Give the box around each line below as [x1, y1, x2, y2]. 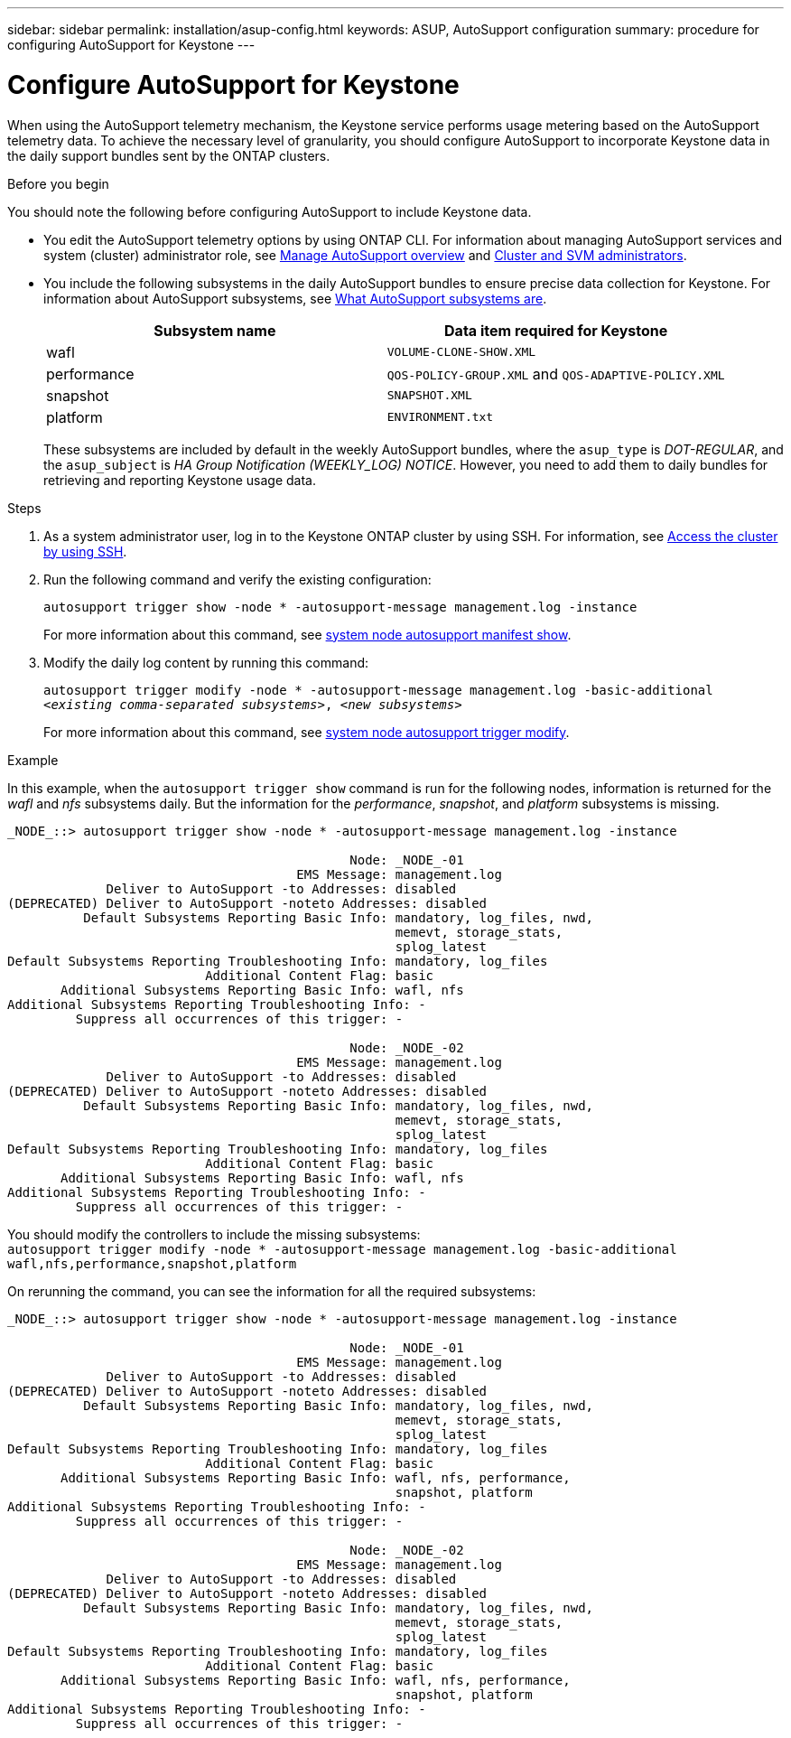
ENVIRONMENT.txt [386, 410, 494, 424]
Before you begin [7, 175, 109, 192]
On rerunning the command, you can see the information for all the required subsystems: [7, 1283, 536, 1299]
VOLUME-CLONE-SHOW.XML [386, 345, 536, 359]
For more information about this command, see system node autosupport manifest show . [43, 626, 572, 642]
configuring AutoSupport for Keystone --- [7, 37, 256, 52]
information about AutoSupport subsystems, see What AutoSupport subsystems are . [43, 290, 547, 306]
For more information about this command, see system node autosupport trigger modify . [43, 724, 570, 740]
